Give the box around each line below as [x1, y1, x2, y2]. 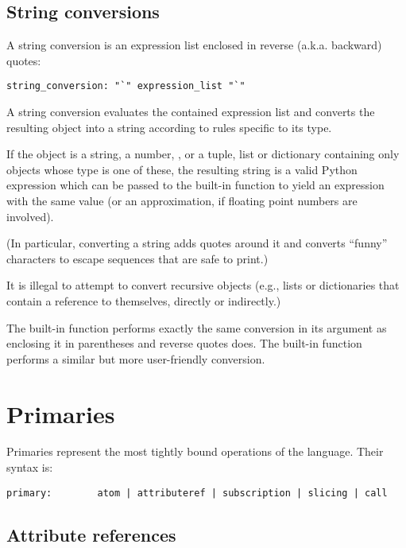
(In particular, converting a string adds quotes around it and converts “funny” [6, 235, 388, 251]
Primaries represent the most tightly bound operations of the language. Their [6, 443, 384, 460]
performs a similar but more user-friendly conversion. [6, 350, 265, 367]
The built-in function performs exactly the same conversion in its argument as [6, 319, 387, 336]
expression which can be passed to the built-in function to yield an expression [6, 177, 385, 193]
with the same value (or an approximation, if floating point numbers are [6, 192, 358, 209]
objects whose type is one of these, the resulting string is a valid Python [6, 161, 358, 177]
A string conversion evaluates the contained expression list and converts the [6, 103, 375, 120]
